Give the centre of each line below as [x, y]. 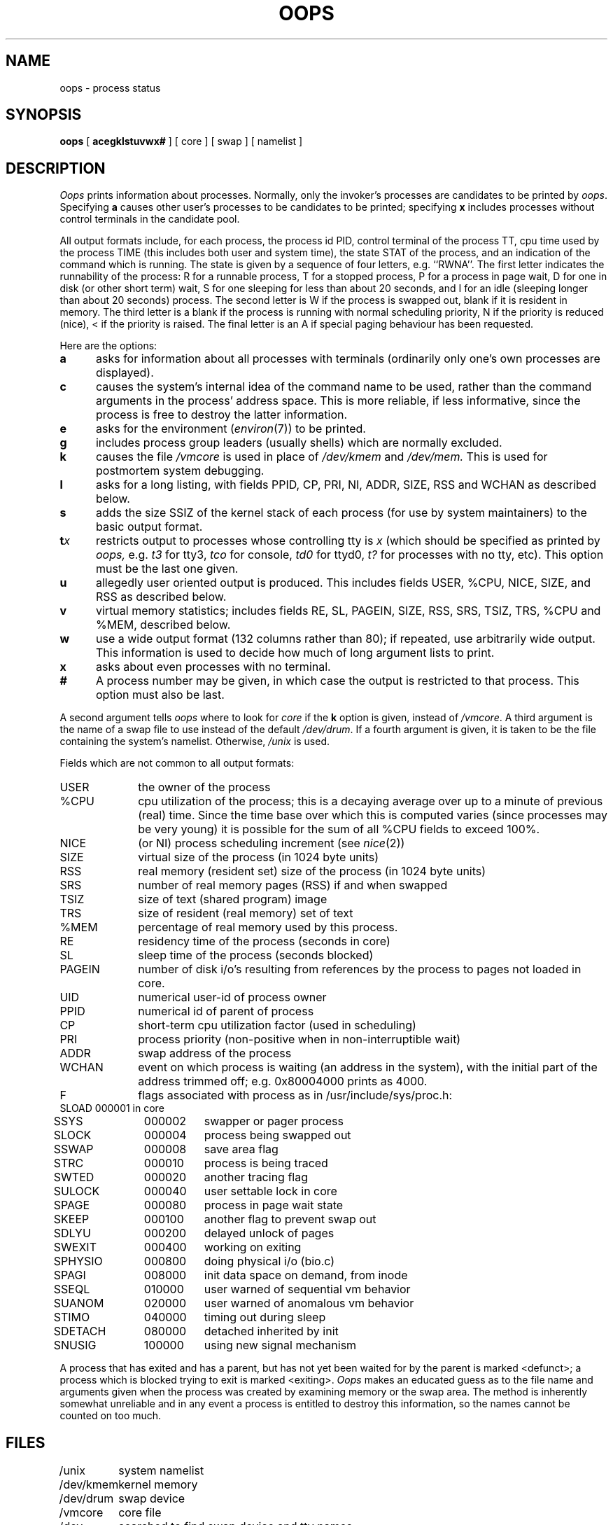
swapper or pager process [274, 1121]
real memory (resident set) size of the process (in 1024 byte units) [312, 871]
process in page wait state [274, 1205]
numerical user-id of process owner [232, 997]
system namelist [161, 1471]
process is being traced [266, 1163]
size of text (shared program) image [233, 899]
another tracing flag [256, 1177]
